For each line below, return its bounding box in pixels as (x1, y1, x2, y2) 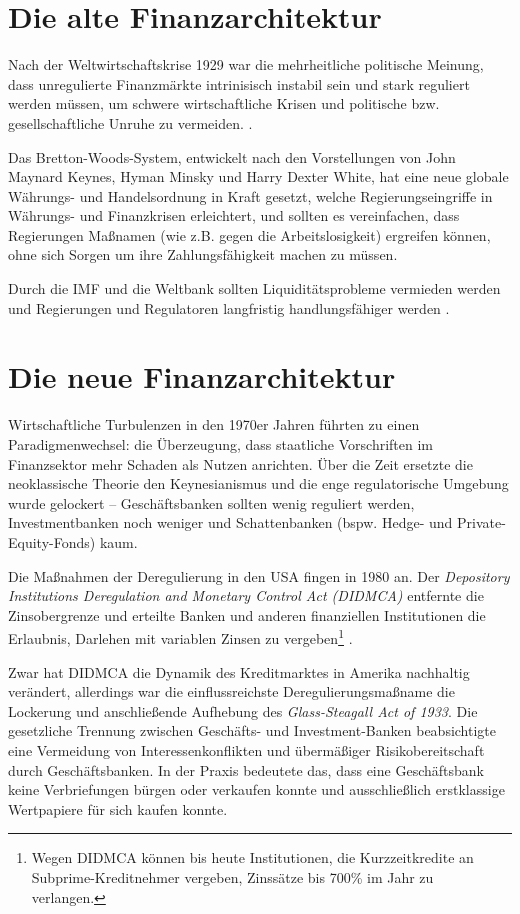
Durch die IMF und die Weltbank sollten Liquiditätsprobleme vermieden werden (8, 278, 501, 299)
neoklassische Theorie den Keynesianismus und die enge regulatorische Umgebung (8, 473, 509, 494)
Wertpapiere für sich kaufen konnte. (8, 798, 228, 819)
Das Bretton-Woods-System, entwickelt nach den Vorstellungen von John (8, 146, 456, 167)
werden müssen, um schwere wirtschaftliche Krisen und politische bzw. (8, 93, 440, 114)
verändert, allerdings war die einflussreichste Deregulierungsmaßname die (8, 681, 455, 702)
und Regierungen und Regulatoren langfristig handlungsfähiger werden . (8, 297, 450, 318)
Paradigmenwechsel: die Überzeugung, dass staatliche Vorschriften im (8, 433, 433, 454)
